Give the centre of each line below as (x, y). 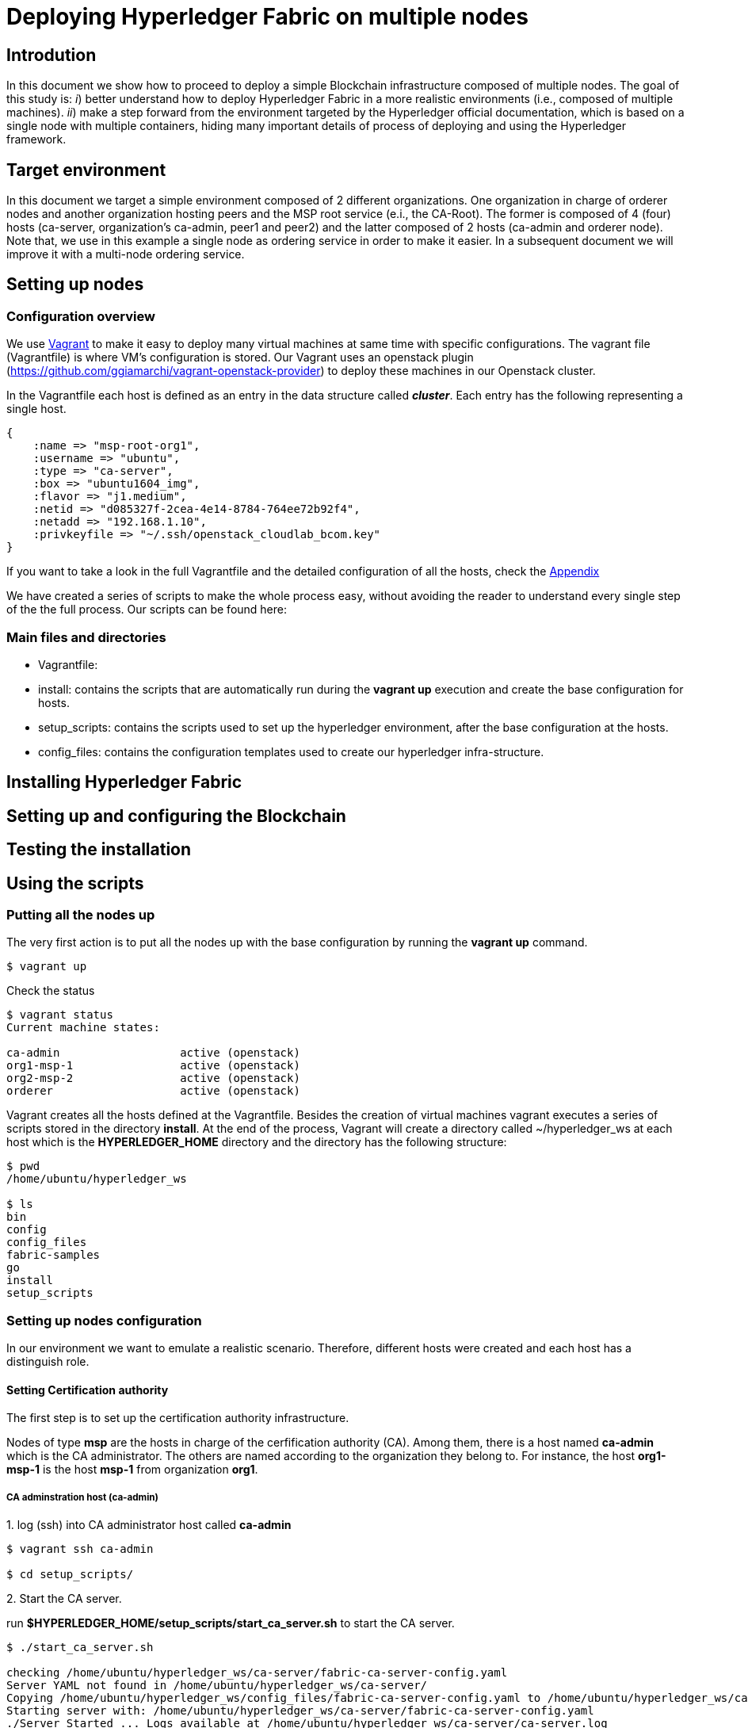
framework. (36, 140)
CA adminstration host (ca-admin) (82, 1497)
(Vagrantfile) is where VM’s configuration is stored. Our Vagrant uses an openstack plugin (240, 357)
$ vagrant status (60, 1015)
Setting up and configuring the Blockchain (176, 816)
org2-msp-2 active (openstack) (153, 1078)
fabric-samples (53, 1255)
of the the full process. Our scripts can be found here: (147, 610)
